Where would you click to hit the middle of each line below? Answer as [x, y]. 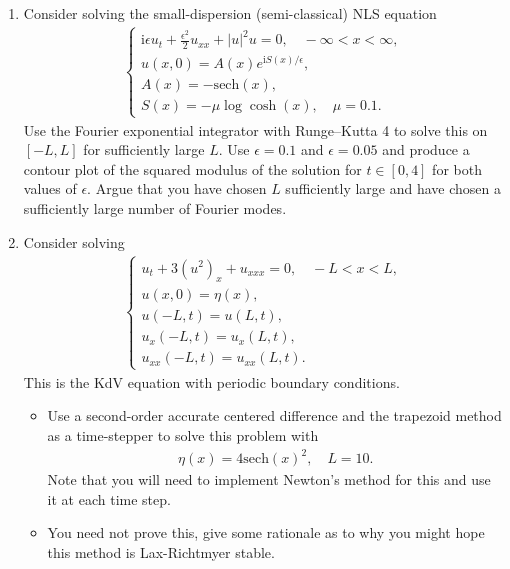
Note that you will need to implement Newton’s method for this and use [269, 479]
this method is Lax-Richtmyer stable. [161, 551]
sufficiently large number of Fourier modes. [155, 208]
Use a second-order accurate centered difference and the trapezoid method [274, 415]
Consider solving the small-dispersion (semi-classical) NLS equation [230, 13]
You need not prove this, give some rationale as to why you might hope [266, 532]
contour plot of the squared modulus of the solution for [192, 168]
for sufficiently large [144, 149]
